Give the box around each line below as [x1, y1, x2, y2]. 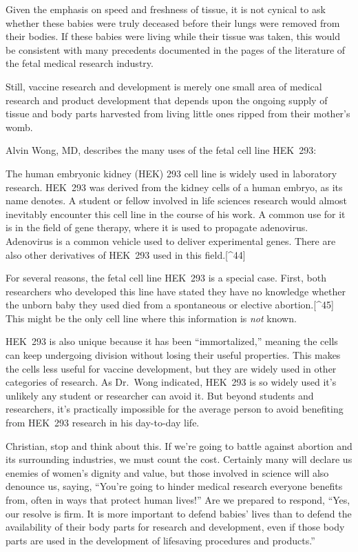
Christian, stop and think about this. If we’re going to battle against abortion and [6, 438, 352, 453]
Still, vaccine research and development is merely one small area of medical [6, 79, 322, 93]
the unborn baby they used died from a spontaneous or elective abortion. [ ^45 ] [6, 297, 334, 312]
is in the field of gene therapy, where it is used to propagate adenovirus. [6, 220, 308, 235]
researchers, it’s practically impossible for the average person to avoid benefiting [6, 402, 344, 416]
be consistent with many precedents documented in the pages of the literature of [6, 42, 346, 57]
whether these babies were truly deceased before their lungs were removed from [6, 15, 340, 30]
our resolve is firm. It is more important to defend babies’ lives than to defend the [6, 506, 352, 520]
